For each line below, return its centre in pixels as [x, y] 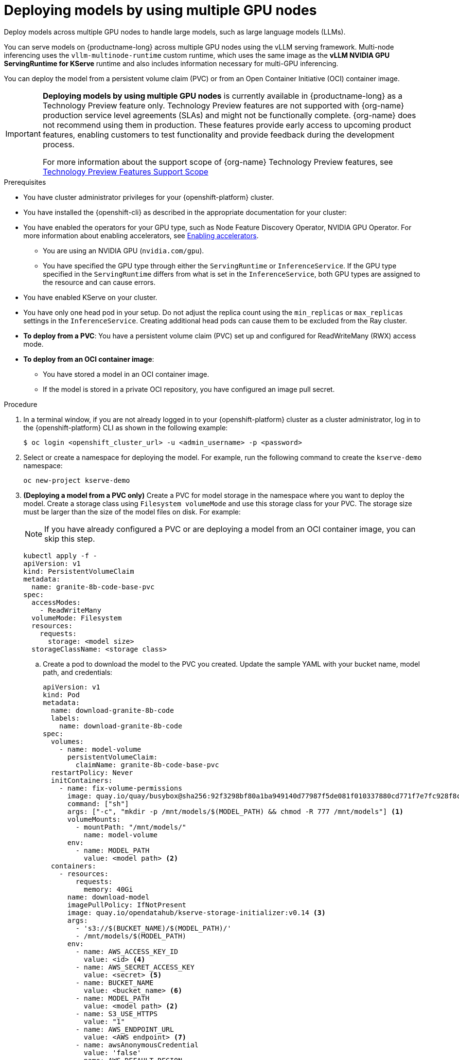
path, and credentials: [78, 672]
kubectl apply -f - [60, 556]
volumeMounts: [94, 819]
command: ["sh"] [98, 804]
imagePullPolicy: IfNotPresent [127, 905]
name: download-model [108, 897]
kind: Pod [61, 695]
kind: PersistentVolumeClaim [79, 571]
